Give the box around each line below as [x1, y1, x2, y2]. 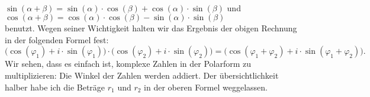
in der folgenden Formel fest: [5, 33, 109, 46]
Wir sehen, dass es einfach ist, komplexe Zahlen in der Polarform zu [5, 57, 252, 70]
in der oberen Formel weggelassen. [144, 80, 268, 93]
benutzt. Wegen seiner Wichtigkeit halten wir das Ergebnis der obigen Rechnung [5, 22, 297, 34]
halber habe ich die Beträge [5, 80, 105, 93]
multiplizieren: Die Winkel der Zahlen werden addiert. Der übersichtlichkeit [5, 69, 279, 81]
